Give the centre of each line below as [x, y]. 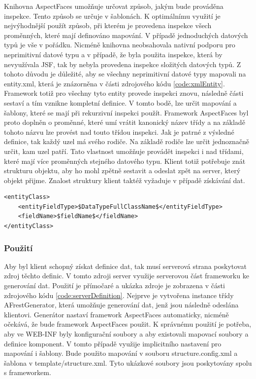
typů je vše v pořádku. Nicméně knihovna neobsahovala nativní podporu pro [120, 45]
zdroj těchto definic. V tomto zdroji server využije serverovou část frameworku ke [127, 276]
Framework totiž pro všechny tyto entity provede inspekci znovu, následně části [124, 93]
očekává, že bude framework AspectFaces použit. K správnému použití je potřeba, [128, 324]
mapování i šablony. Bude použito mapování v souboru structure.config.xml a [121, 353]
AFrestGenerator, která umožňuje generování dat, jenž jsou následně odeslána [121, 305]
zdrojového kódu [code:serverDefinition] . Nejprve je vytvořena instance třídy [119, 295]
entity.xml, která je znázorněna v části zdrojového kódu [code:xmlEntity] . [114, 83]
